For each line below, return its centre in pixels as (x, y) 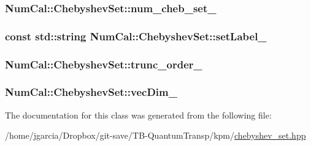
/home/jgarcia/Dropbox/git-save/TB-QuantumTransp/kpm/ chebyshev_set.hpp (155, 135)
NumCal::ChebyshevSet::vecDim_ (91, 92)
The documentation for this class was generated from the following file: (138, 115)
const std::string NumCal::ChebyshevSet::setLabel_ (136, 36)
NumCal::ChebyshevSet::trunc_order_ (104, 64)
